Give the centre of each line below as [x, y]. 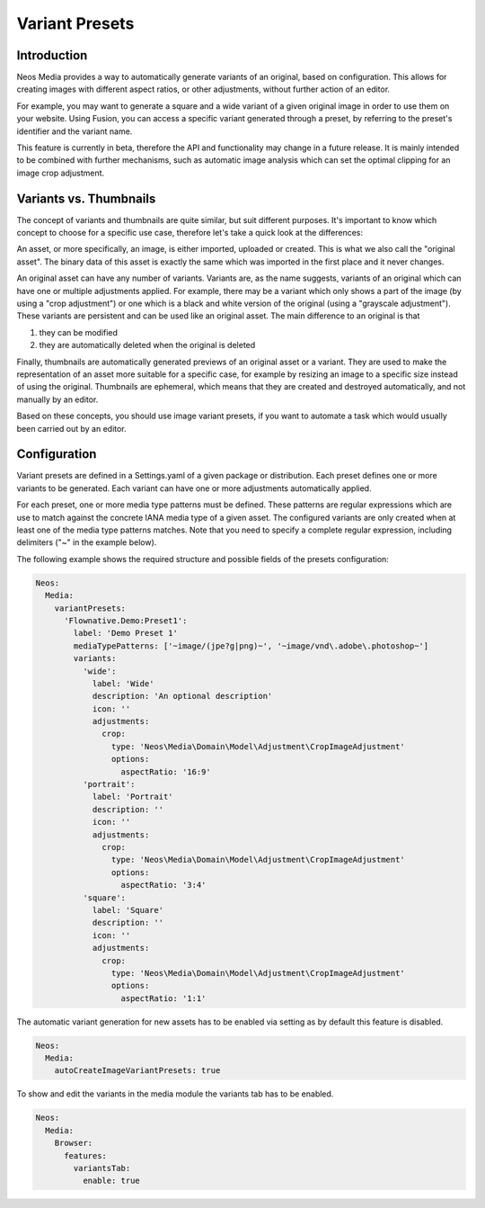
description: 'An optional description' [182, 696]
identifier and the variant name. [75, 131]
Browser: [74, 1143]
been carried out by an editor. [71, 428]
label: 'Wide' [123, 683]
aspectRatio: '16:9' [166, 772]
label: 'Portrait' [133, 797]
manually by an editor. [57, 399]
